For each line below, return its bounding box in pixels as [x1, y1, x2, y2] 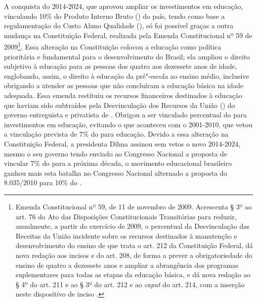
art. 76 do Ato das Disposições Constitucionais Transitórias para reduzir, [15, 211, 237, 221]
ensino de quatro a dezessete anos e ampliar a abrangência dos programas [15, 259, 239, 270]
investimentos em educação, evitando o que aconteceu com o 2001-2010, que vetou [4, 119, 253, 129]
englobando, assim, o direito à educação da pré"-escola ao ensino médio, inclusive [4, 70, 249, 81]
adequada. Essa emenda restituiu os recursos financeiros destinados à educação [4, 90, 243, 100]
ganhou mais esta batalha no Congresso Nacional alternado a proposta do [4, 167, 227, 178]
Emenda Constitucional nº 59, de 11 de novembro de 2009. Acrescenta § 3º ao [15, 201, 252, 211]
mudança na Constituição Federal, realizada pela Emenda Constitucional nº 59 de [4, 30, 252, 40]
